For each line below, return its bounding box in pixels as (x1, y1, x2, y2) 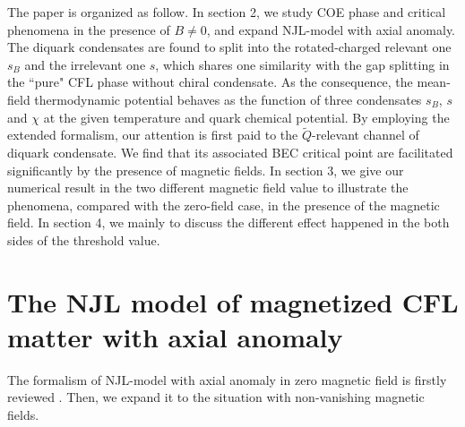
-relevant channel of (312, 125, 419, 144)
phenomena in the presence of (7, 20, 170, 38)
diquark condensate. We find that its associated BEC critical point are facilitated (7, 142, 453, 161)
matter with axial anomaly (7, 318, 343, 354)
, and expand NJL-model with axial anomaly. (206, 20, 455, 38)
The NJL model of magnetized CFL (7, 283, 459, 320)
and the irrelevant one (24, 55, 146, 73)
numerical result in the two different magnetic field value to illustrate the (7, 178, 409, 197)
